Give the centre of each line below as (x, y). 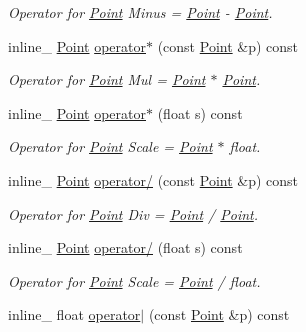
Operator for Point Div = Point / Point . (133, 213)
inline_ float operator (74, 314)
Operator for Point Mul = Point (107, 79)
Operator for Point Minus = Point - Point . (140, 12)
